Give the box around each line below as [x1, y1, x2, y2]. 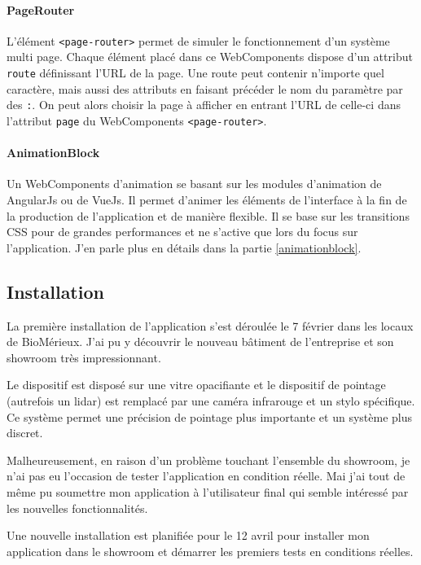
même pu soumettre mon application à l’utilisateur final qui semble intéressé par [7, 483, 409, 500]
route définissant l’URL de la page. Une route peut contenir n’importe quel [7, 64, 384, 81]
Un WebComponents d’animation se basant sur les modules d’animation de [7, 175, 382, 192]
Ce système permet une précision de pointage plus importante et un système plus [7, 408, 412, 425]
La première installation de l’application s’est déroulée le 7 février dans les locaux [7, 317, 414, 334]
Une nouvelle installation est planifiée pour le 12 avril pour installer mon [7, 527, 370, 544]
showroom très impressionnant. [7, 348, 161, 366]
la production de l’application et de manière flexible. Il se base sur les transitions [7, 207, 410, 224]
